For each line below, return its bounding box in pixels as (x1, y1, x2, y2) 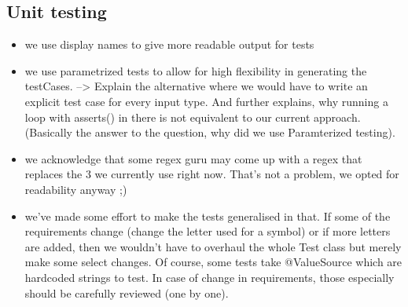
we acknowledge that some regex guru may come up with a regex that (24, 150, 362, 166)
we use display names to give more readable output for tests (24, 36, 314, 53)
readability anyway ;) (24, 181, 127, 197)
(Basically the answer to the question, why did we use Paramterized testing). (24, 124, 395, 141)
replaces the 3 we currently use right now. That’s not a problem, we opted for (24, 166, 399, 182)
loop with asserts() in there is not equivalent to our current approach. (24, 108, 361, 125)
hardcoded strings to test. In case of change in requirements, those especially (24, 269, 395, 285)
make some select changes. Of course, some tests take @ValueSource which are (24, 254, 402, 270)
